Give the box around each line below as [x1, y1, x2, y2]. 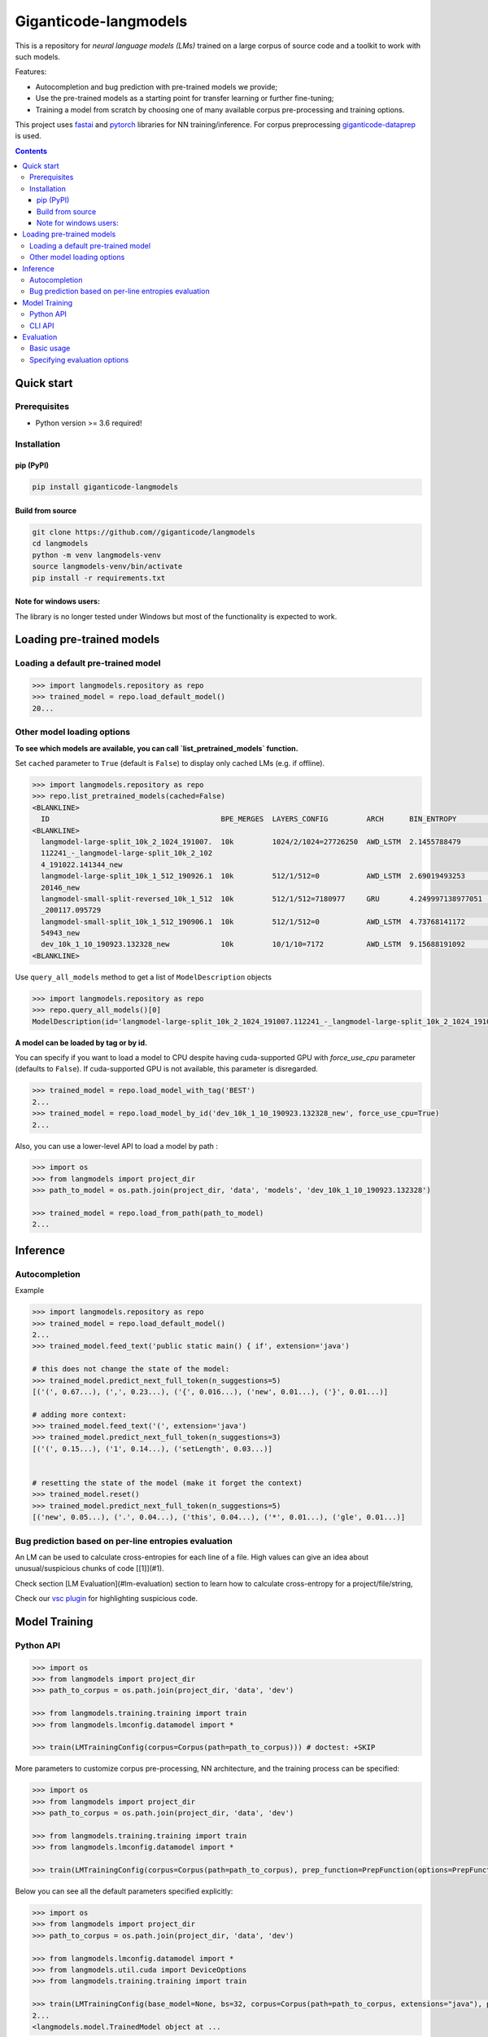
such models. [15, 51, 61, 61]
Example [15, 1286, 45, 1296]
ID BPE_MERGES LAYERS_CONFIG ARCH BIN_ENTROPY [41, 815, 457, 824]
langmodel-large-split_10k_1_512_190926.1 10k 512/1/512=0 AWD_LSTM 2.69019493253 [41, 872, 465, 881]
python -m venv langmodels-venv [32, 550, 162, 560]
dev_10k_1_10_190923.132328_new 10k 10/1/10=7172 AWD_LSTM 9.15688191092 [41, 939, 465, 949]
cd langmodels [32, 539, 89, 548]
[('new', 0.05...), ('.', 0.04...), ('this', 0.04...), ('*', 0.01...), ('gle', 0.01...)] [32, 1512, 406, 1522]
